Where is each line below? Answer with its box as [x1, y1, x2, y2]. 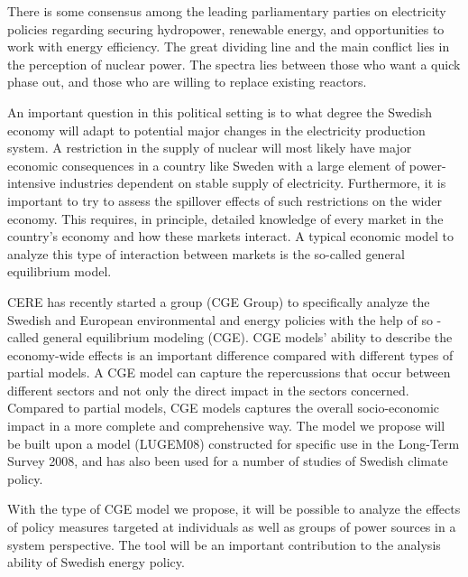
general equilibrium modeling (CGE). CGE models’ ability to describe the [42, 328, 453, 347]
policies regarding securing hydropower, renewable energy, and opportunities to [7, 19, 445, 38]
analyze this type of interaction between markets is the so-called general [7, 244, 405, 263]
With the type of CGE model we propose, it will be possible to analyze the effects [7, 499, 461, 518]
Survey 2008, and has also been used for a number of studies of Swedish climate [7, 451, 448, 470]
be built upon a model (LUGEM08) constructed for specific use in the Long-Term [7, 433, 460, 452]
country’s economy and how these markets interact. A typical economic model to [7, 227, 454, 246]
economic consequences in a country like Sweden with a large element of [7, 155, 406, 174]
